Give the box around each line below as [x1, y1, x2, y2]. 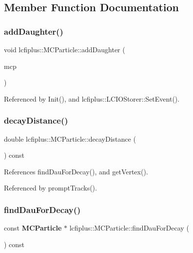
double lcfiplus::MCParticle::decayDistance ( [4, 133, 136, 144]
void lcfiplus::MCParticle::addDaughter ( [4, 44, 125, 54]
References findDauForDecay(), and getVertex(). [4, 166, 148, 176]
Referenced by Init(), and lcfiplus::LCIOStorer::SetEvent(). [4, 93, 180, 104]
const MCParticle [4, 223, 62, 233]
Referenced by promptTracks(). [4, 183, 97, 193]
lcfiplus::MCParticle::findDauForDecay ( [69, 223, 189, 233]
